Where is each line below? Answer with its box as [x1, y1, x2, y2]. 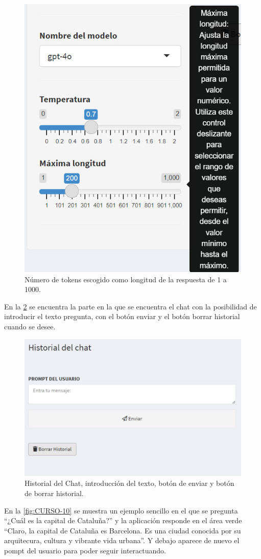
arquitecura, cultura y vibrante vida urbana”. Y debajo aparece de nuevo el [4, 535, 240, 546]
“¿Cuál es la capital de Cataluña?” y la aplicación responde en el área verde [4, 515, 242, 526]
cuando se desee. [4, 321, 56, 332]
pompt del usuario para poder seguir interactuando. [4, 545, 166, 555]
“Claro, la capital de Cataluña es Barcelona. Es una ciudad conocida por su [4, 525, 241, 535]
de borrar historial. [25, 487, 84, 498]
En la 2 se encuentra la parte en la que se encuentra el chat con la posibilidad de [4, 301, 257, 311]
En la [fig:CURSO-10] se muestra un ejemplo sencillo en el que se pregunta [4, 505, 238, 516]
